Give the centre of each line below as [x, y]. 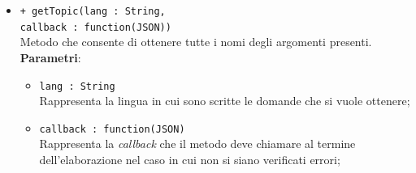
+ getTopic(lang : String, [93, 11]
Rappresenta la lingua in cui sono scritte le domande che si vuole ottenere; [225, 101]
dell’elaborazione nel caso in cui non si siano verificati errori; [190, 159]
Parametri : [50, 57]
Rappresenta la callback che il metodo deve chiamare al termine [197, 143]
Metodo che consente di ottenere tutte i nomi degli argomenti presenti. [196, 42]
